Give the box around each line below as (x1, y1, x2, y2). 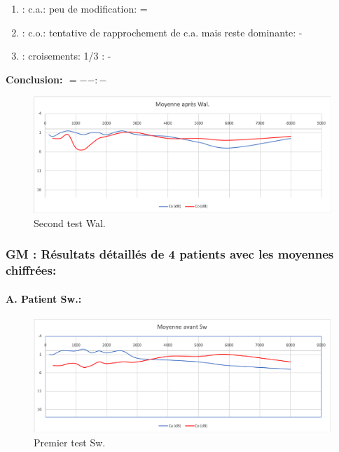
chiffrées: (6, 261, 57, 279)
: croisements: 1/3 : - (22, 48, 111, 63)
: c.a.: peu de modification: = (22, 1, 148, 15)
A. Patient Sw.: (6, 291, 82, 306)
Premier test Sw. (34, 435, 106, 450)
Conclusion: (6, 71, 63, 86)
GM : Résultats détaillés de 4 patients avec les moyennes (6, 245, 334, 263)
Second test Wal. (34, 215, 106, 230)
